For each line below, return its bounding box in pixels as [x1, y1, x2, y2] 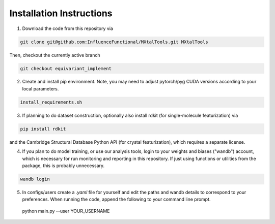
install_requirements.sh [20, 99, 82, 105]
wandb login [20, 176, 50, 182]
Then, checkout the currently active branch [9, 52, 100, 58]
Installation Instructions [9, 8, 113, 19]
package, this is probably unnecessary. [22, 163, 105, 169]
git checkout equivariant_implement [20, 66, 112, 71]
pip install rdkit [20, 126, 66, 132]
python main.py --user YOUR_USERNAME [22, 208, 110, 214]
